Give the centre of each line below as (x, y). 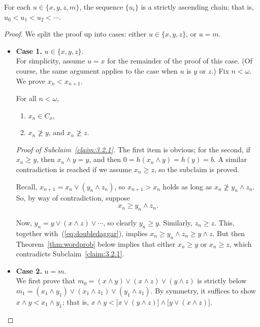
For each (17, 7)
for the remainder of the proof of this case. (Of (180, 61)
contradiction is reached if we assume (74, 169)
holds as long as (187, 186)
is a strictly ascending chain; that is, (197, 7)
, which (240, 243)
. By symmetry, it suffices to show (203, 290)
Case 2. (29, 270)
